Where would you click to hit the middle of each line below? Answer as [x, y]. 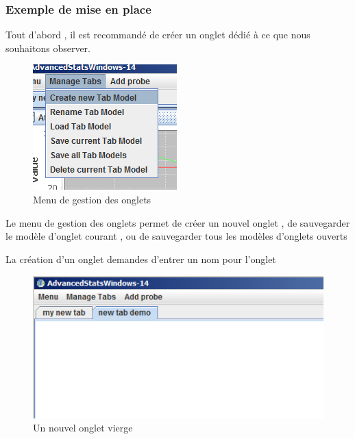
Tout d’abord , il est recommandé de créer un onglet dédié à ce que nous [158, 35]
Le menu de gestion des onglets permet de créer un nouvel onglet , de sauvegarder [178, 222]
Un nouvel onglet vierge [83, 428]
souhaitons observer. [48, 48]
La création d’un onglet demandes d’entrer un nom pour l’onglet [141, 259]
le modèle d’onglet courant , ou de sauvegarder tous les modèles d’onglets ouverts [176, 236]
